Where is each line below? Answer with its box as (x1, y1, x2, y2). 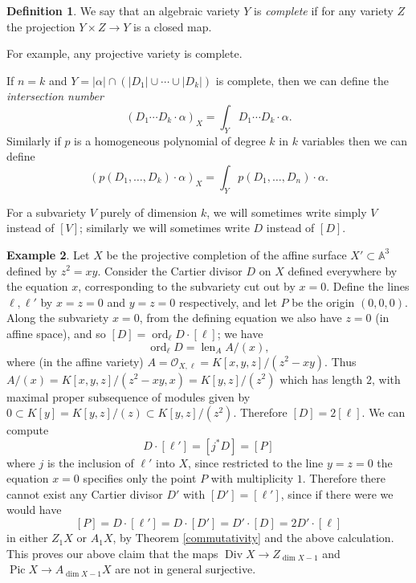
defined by (6, 262, 58, 279)
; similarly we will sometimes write (80, 219, 250, 236)
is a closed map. (133, 18, 212, 35)
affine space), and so (6, 324, 106, 341)
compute (6, 422, 49, 438)
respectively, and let (179, 293, 277, 310)
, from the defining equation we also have (139, 309, 342, 326)
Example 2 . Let (6, 246, 90, 263)
